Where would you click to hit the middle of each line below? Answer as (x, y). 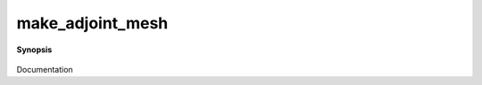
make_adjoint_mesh (92, 23)
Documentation (45, 69)
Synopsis (34, 50)
